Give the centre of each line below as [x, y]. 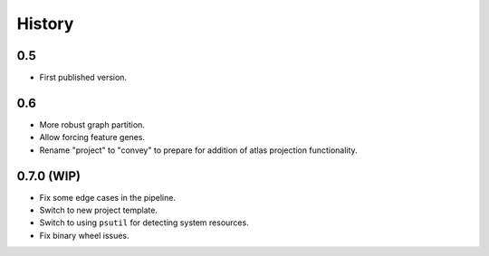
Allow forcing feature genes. [92, 137]
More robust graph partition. [92, 124]
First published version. [83, 78]
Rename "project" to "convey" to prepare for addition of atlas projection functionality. [198, 150]
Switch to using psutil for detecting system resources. [144, 223]
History [45, 24]
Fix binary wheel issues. [85, 235]
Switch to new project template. [99, 210]
